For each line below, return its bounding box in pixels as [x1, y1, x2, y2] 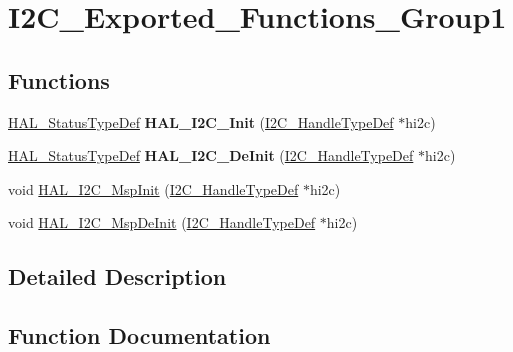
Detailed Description [8, 261, 227, 292]
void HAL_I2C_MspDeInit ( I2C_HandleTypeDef [8, 212, 316, 233]
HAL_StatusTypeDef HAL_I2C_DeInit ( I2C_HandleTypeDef [8, 145, 414, 166]
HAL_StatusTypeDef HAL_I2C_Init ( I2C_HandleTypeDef [8, 111, 394, 132]
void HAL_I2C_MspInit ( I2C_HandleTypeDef [8, 178, 299, 199]
